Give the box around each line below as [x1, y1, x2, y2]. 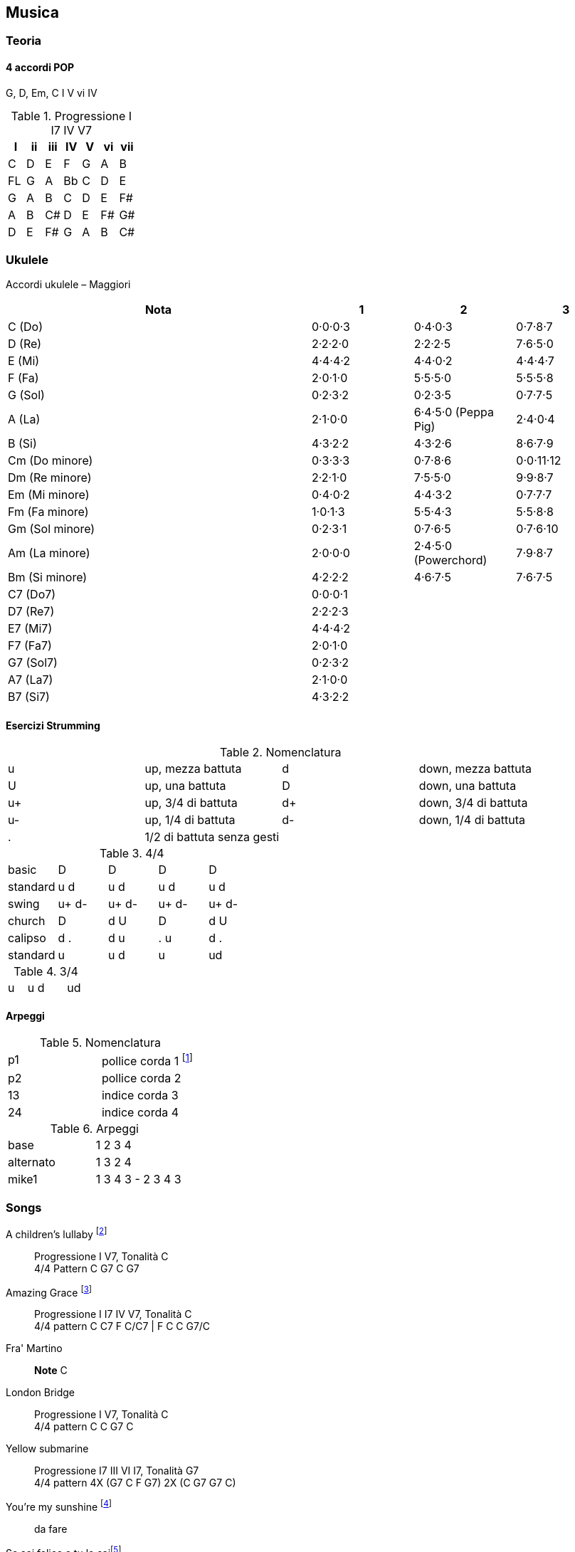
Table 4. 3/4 [14, 964, 78, 978]
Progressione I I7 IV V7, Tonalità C [34, 1308, 192, 1321]
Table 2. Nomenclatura [219, 744, 342, 759]
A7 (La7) [8, 672, 53, 687]
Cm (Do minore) [8, 453, 93, 468]
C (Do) [8, 320, 43, 334]
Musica [6, 4, 59, 21]
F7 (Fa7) [8, 638, 52, 653]
